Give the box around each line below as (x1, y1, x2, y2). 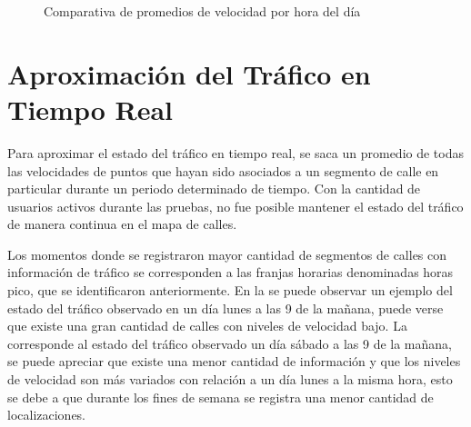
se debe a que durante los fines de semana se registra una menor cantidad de (7, 387, 434, 406)
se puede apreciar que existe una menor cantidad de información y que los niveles (7, 352, 461, 371)
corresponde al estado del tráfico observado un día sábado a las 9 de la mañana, (7, 333, 452, 353)
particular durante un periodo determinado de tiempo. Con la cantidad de (7, 179, 421, 198)
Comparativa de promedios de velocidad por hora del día (44, 2, 361, 20)
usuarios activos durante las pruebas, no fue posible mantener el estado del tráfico (7, 196, 464, 215)
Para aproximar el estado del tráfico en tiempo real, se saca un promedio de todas (7, 143, 464, 162)
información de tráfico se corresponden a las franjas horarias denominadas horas (7, 263, 454, 282)
